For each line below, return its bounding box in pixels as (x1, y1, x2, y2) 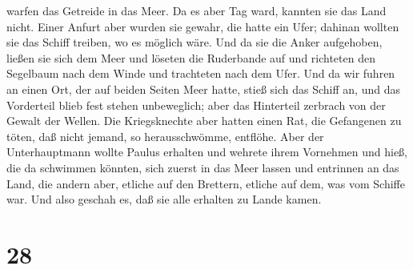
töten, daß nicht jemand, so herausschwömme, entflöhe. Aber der (6, 127, 324, 144)
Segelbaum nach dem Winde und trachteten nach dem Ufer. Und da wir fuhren (6, 65, 395, 82)
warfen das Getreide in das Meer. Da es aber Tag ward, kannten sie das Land (6, 2, 387, 18)
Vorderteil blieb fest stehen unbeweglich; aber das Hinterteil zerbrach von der (6, 96, 386, 113)
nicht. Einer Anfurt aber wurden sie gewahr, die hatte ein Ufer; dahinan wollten (6, 18, 399, 34)
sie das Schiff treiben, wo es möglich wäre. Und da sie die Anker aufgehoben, (6, 34, 383, 50)
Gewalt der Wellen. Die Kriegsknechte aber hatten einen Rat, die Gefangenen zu (6, 112, 402, 129)
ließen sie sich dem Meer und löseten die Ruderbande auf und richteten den (6, 49, 375, 66)
